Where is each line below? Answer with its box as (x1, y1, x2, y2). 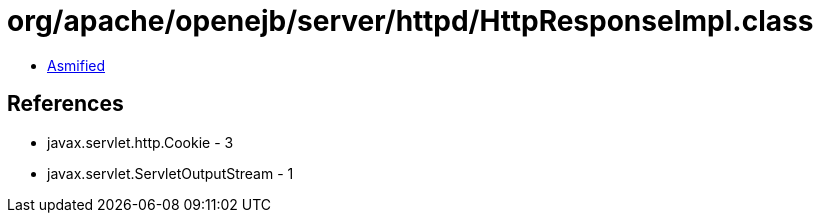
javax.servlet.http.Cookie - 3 (47, 133, 234, 151)
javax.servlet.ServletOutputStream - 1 (47, 164, 294, 182)
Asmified (47, 56, 106, 74)
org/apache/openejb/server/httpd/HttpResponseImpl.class (7, 4, 814, 38)
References (7, 91, 124, 117)
